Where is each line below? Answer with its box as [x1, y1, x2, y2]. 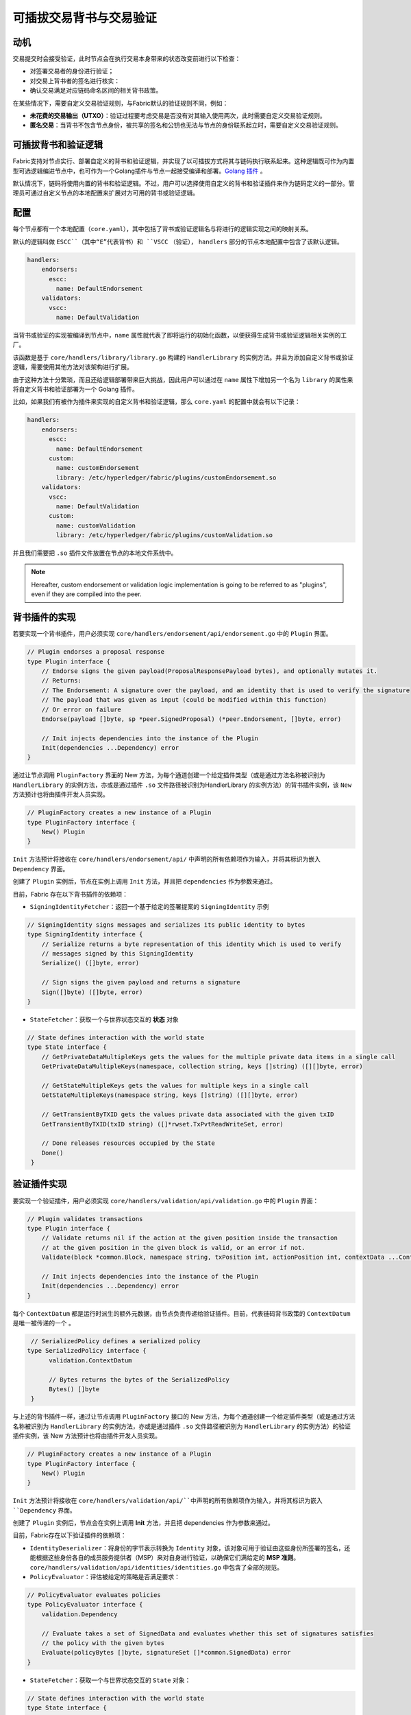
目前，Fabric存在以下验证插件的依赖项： [12, 1531, 127, 1539]
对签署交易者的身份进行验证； [29, 67, 114, 75]
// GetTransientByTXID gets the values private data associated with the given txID [41, 1111, 335, 1118]
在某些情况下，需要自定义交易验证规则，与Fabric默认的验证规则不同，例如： [12, 99, 229, 107]
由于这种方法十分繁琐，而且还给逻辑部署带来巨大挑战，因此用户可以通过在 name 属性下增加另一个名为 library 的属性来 [12, 375, 353, 383]
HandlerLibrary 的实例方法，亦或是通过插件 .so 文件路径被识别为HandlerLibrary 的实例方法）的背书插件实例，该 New [12, 781, 352, 789]
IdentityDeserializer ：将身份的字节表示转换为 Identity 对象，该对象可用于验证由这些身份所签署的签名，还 [29, 1544, 351, 1552]
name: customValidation [55, 521, 136, 530]
